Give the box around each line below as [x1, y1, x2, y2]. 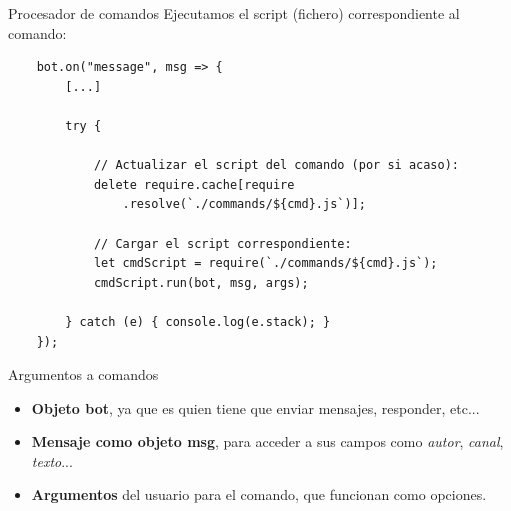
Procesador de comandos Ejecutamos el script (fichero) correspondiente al [8, 3, 460, 23]
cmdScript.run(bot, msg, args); [93, 275, 309, 290]
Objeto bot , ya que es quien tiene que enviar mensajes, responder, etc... [31, 397, 480, 418]
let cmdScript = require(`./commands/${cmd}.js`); [93, 256, 438, 271]
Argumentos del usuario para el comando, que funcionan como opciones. [31, 484, 487, 505]
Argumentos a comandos [8, 364, 159, 385]
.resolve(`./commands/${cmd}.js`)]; [122, 197, 366, 212]
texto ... [31, 450, 73, 471]
